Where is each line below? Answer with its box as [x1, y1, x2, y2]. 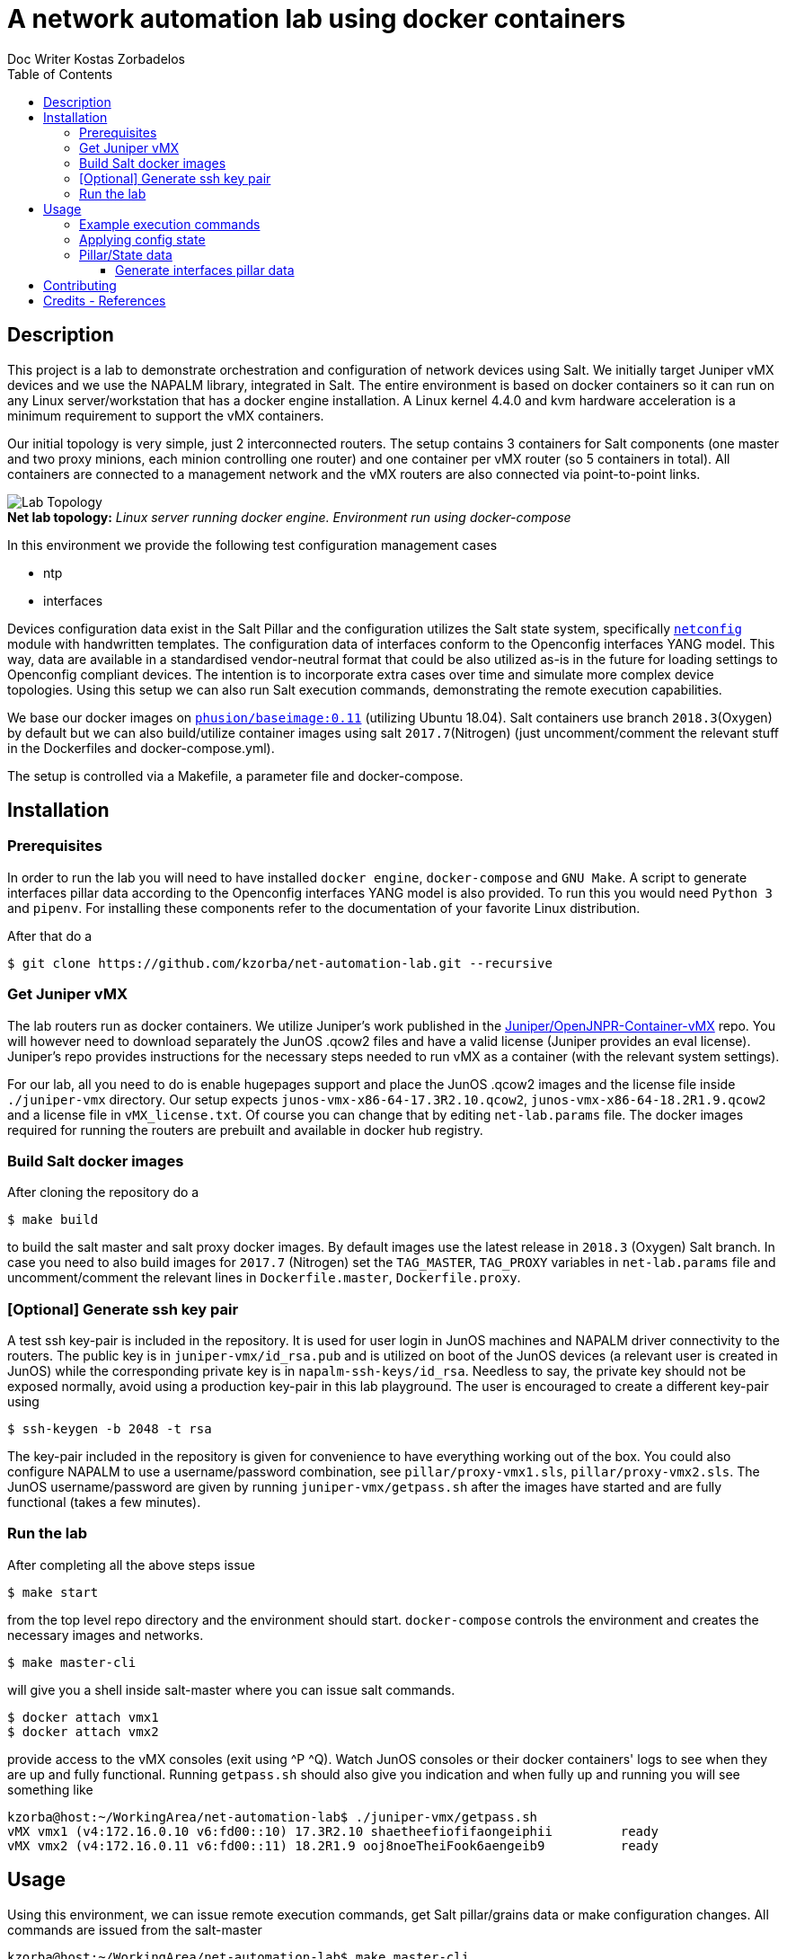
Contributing [43, 277, 117, 293]
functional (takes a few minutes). [7, 1494, 201, 1511]
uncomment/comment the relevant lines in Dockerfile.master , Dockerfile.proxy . [7, 1270, 521, 1286]
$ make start [7, 1584, 99, 1600]
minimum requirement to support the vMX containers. [7, 407, 324, 423]
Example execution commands [79, 216, 261, 232]
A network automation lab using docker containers [7, 4, 626, 34]
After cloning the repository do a [7, 1184, 199, 1201]
